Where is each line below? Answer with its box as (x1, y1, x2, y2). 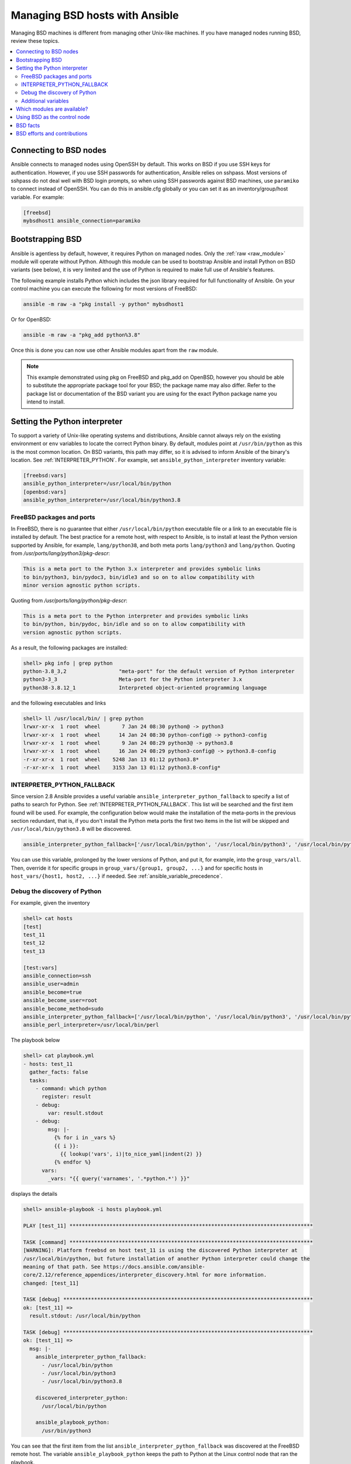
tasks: (29, 1077, 49, 1083)
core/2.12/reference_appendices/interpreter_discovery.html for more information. (23, 1271, 267, 1278)
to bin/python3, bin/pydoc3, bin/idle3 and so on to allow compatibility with (23, 574, 254, 580)
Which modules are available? (16, 105, 88, 112)
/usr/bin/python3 (42, 1427, 92, 1434)
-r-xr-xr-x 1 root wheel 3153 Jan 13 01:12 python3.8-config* (23, 764, 221, 771)
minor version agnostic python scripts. (23, 582, 140, 589)
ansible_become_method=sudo (23, 1005, 104, 1012)
